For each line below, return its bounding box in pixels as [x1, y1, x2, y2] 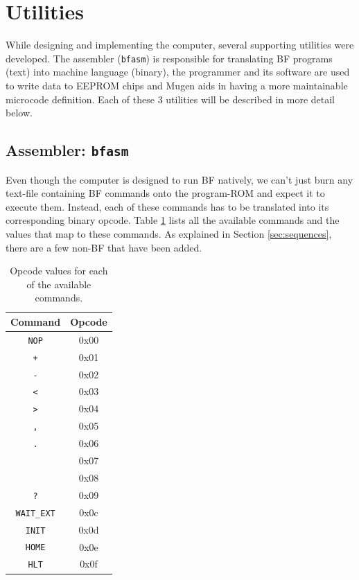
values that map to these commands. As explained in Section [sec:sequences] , [6, 226, 332, 240]
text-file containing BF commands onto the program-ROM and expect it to [6, 186, 325, 200]
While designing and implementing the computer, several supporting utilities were [6, 37, 354, 52]
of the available [26, 276, 91, 291]
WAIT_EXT [15, 508, 55, 518]
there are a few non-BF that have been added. [6, 240, 202, 254]
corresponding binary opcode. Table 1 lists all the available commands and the [6, 213, 340, 227]
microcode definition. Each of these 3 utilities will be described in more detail [6, 91, 335, 106]
